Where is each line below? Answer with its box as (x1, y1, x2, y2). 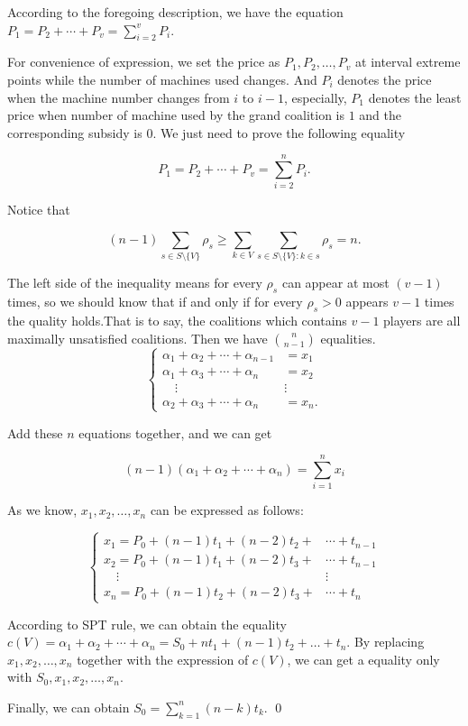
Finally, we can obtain (7, 697, 130, 716)
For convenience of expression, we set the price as (7, 52, 280, 71)
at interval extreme (355, 52, 461, 71)
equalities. (320, 328, 376, 347)
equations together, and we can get (78, 423, 272, 442)
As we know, (7, 501, 78, 519)
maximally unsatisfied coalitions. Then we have (7, 328, 268, 347)
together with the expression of (77, 649, 249, 668)
